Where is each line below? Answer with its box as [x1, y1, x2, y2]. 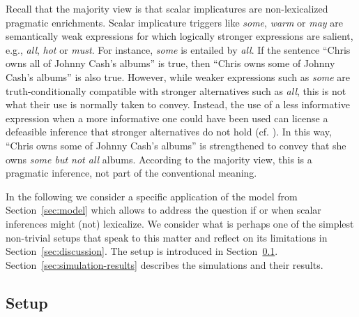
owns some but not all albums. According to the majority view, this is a [6, 152, 312, 166]
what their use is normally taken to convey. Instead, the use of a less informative [6, 97, 351, 112]
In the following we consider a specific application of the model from [6, 189, 298, 203]
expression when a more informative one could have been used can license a [6, 110, 328, 125]
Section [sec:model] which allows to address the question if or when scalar [6, 202, 321, 217]
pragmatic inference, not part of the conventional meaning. [6, 165, 257, 180]
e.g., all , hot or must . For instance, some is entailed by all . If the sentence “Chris [6, 42, 351, 57]
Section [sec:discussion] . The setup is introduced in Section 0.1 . [6, 244, 278, 258]
